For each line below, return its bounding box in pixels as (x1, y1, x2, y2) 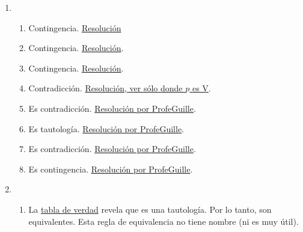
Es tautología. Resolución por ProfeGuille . (28, 122, 185, 135)
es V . (192, 82, 211, 94)
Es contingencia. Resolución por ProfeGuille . (28, 162, 193, 175)
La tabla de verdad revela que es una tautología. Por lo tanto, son (28, 203, 272, 215)
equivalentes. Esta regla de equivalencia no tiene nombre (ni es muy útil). (28, 215, 299, 227)
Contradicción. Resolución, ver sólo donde (28, 82, 183, 94)
